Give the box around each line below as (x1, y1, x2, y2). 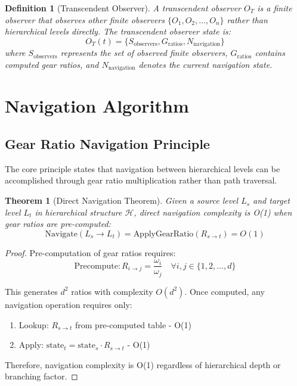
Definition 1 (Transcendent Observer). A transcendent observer (5, 2, 242, 14)
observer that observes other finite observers (5, 13, 165, 26)
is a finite (257, 2, 292, 14)
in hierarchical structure (35, 206, 122, 218)
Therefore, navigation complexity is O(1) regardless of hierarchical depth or (5, 358, 281, 371)
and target (253, 194, 290, 207)
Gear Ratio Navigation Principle (5, 135, 210, 153)
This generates (5, 285, 58, 297)
